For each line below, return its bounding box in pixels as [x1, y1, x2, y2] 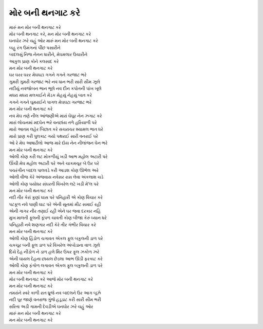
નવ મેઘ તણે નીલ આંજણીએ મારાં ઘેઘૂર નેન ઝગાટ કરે [9, 112, 102, 119]
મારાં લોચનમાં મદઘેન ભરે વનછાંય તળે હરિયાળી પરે [9, 120, 97, 126]
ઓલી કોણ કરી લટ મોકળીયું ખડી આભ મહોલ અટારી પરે [9, 153, 108, 159]
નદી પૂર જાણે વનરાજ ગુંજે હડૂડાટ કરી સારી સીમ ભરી [9, 297, 101, 303]
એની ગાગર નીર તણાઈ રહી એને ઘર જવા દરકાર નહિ [9, 208, 101, 214]
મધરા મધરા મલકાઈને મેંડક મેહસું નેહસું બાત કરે [9, 92, 92, 98]
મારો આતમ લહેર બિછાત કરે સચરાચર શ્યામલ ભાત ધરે [9, 127, 103, 132]
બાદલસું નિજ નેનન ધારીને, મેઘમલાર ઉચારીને [9, 52, 88, 57]
